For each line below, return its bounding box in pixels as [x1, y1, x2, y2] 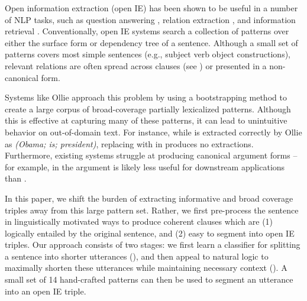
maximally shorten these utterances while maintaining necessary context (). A [5, 261, 287, 274]
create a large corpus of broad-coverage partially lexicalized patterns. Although [5, 102, 291, 115]
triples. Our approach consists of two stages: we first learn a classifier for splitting [5, 238, 300, 251]
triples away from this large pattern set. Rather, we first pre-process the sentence [5, 203, 299, 216]
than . [5, 172, 27, 185]
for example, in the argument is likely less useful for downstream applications [5, 160, 285, 173]
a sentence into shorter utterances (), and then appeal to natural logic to [5, 250, 269, 262]
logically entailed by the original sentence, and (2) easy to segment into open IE [5, 226, 295, 239]
